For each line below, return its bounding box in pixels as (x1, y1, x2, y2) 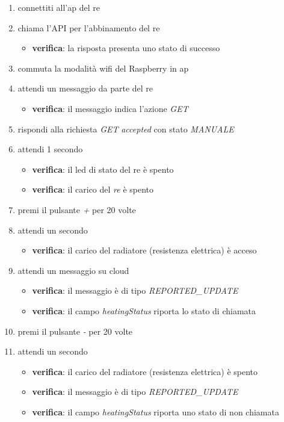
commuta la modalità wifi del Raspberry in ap (17, 61, 189, 74)
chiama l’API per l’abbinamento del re (17, 21, 160, 34)
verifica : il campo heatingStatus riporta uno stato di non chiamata (32, 405, 279, 418)
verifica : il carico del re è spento (32, 183, 154, 196)
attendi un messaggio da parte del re (17, 82, 153, 95)
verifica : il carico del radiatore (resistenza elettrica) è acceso (32, 244, 257, 256)
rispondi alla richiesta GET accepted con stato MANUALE (17, 122, 234, 135)
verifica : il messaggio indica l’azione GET (32, 102, 188, 114)
